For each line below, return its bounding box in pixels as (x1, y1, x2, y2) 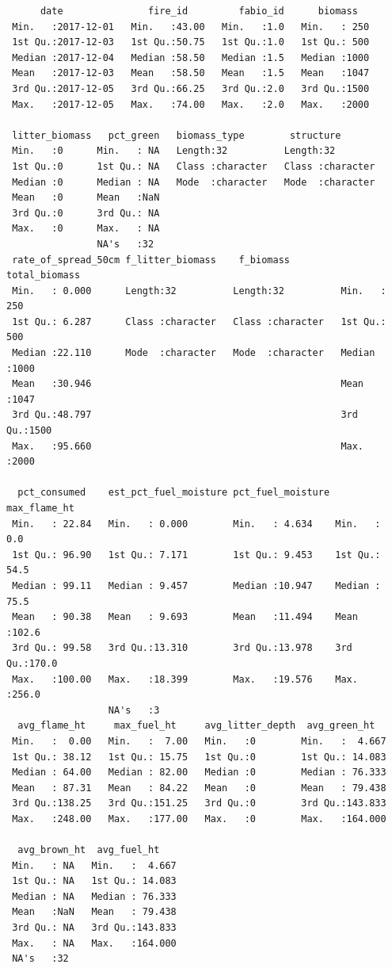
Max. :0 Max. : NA (12, 223, 160, 235)
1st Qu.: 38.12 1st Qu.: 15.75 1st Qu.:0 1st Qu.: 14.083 (12, 751, 386, 763)
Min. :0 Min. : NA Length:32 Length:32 (12, 145, 336, 157)
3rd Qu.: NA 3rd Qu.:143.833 (12, 922, 177, 934)
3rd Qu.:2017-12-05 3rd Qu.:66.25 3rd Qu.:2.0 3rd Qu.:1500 (12, 82, 370, 94)
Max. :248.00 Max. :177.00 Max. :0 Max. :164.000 (12, 813, 386, 825)
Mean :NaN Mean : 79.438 (12, 906, 177, 918)
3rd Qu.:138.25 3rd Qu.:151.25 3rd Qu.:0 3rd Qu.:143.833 (12, 798, 386, 809)
